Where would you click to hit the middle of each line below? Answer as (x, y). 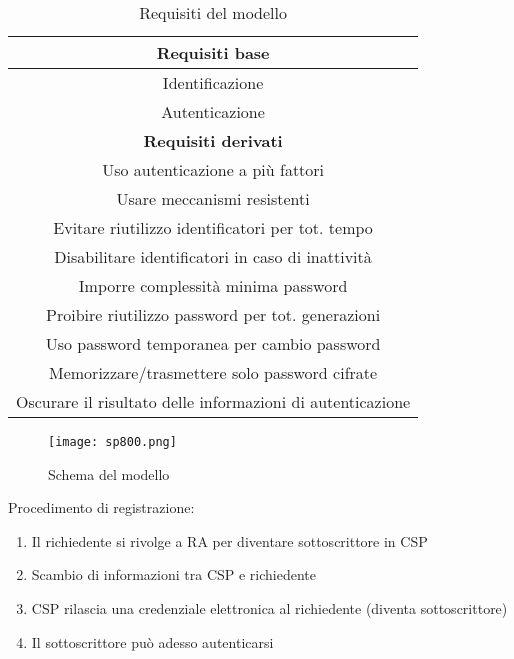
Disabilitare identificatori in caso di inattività (213, 256)
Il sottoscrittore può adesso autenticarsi (152, 641)
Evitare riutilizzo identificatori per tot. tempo (213, 227)
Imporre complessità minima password (213, 285)
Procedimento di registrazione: (101, 507)
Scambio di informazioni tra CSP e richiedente (174, 574)
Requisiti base (213, 52)
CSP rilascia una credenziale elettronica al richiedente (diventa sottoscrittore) (269, 608)
